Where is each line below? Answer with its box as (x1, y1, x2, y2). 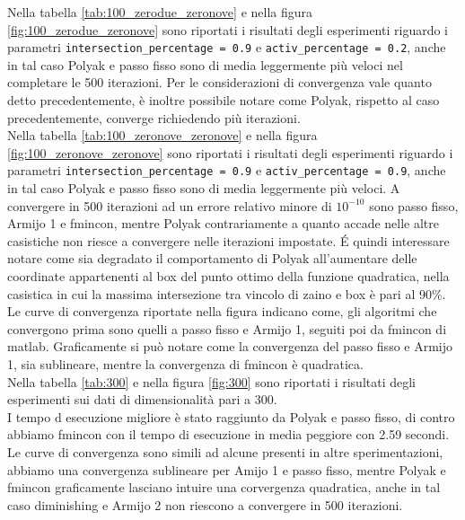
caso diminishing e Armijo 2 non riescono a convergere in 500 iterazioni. (7, 495, 403, 514)
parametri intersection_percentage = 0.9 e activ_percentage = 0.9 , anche (7, 161, 446, 180)
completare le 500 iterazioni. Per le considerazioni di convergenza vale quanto (7, 73, 432, 92)
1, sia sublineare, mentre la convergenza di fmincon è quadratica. (7, 355, 364, 373)
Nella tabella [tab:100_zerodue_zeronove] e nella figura (7, 3, 313, 21)
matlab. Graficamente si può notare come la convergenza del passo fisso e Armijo (7, 337, 453, 356)
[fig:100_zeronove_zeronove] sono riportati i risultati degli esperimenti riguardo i (7, 143, 453, 162)
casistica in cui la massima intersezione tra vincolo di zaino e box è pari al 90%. (7, 284, 446, 303)
